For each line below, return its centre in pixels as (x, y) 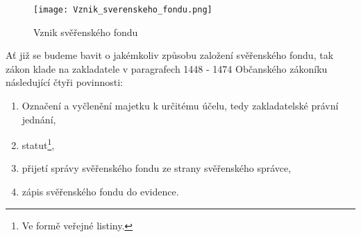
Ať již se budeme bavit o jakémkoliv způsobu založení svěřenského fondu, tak (170, 55)
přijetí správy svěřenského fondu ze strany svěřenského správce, (157, 168)
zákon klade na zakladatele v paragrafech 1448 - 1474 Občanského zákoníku (167, 68)
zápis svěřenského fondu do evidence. (100, 192)
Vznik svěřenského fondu (86, 32)
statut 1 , (38, 144)
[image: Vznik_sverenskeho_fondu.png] (123, 10)
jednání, (39, 119)
